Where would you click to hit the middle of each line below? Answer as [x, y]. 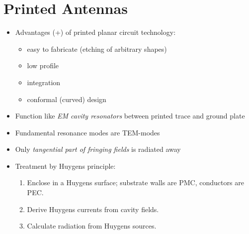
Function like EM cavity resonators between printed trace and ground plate [130, 116]
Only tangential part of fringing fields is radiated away [98, 149]
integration [44, 82]
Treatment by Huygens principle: [65, 166]
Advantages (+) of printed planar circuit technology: [95, 32]
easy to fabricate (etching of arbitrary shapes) [97, 49]
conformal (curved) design [67, 99]
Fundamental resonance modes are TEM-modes [87, 132]
